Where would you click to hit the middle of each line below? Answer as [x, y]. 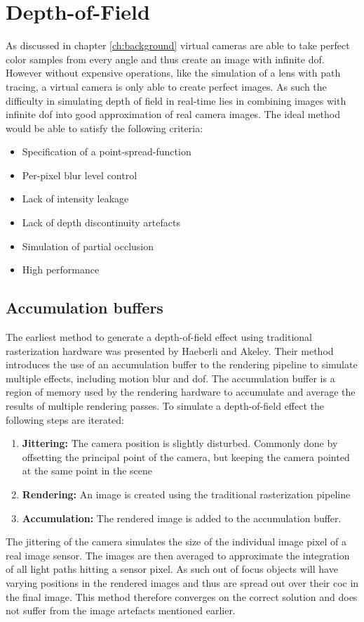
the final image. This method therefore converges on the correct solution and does [182, 596]
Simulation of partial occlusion [88, 246]
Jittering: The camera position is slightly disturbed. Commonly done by [180, 443]
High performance [61, 270]
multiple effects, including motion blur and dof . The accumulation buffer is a [170, 378]
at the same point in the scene [87, 471]
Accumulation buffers [85, 307]
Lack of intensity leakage [75, 199]
